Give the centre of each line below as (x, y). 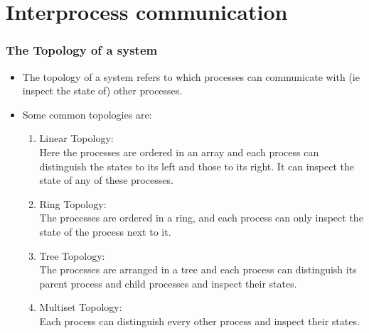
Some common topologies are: (87, 114)
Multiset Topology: (81, 307)
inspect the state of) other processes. (102, 91)
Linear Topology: (76, 138)
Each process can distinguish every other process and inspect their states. (199, 321)
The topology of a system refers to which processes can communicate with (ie (191, 76)
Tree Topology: (72, 255)
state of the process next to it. (105, 231)
